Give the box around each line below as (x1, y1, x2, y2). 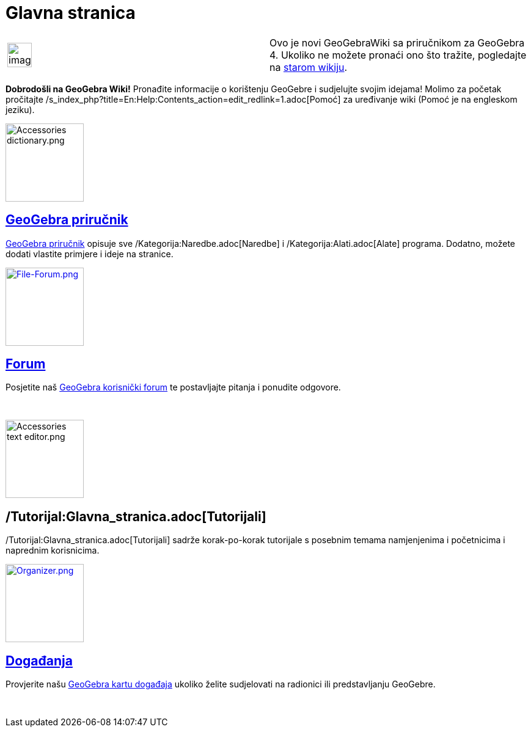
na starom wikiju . (269, 60, 348, 73)
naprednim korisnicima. (5, 545, 100, 556)
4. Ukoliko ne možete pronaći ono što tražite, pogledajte (269, 48, 527, 61)
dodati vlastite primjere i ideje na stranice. (5, 248, 174, 259)
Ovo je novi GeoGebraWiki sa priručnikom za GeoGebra (269, 36, 525, 49)
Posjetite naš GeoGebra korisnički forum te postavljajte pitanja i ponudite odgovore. (5, 382, 341, 393)
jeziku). (5, 104, 35, 115)
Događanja (5, 653, 73, 668)
